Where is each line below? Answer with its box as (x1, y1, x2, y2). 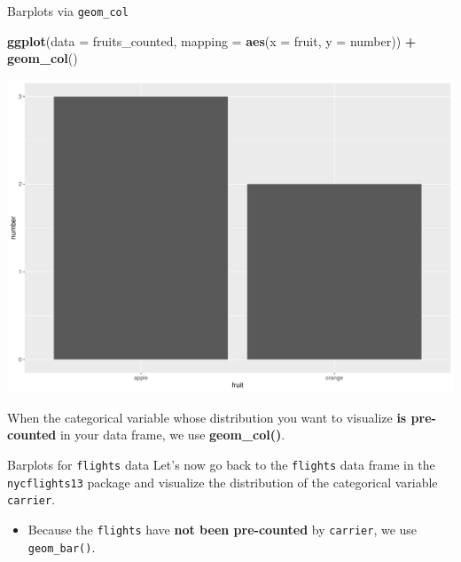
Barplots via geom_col (7, 2, 129, 20)
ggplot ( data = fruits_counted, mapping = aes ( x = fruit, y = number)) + (7, 31, 417, 50)
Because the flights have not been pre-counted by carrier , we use (27, 520, 418, 538)
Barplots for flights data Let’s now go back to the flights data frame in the (7, 455, 435, 474)
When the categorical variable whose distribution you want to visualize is (7, 408, 407, 426)
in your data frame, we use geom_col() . (59, 425, 285, 444)
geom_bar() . (27, 537, 96, 556)
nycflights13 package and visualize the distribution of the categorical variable (7, 472, 438, 491)
